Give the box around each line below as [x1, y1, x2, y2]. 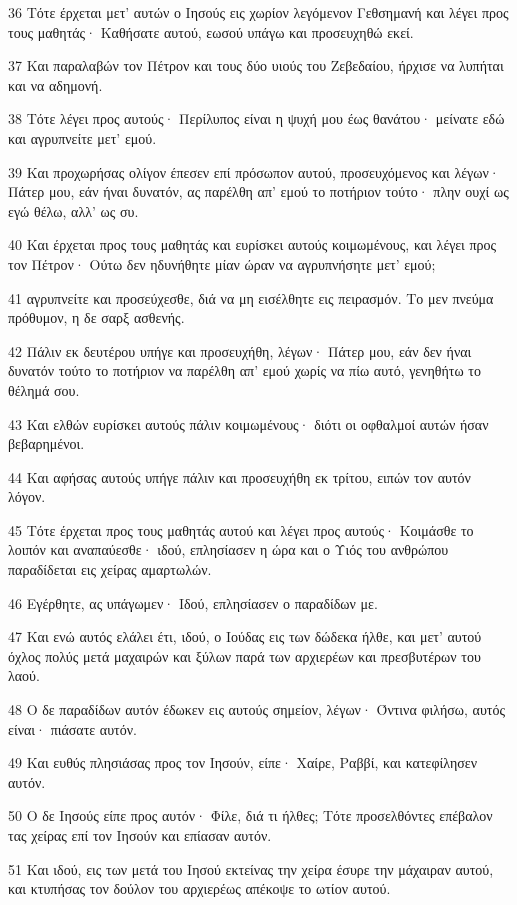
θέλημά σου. [8, 379, 80, 400]
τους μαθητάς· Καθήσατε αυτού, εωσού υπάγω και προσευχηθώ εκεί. [8, 21, 414, 42]
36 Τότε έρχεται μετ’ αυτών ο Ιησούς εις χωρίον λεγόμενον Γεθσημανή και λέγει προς [8, 2, 509, 22]
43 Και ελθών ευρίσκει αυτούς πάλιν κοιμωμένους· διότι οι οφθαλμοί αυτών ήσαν [8, 413, 489, 434]
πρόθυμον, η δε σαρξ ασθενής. [8, 307, 185, 328]
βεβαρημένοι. [8, 433, 85, 454]
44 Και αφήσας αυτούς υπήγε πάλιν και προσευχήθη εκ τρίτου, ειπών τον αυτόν [8, 466, 471, 487]
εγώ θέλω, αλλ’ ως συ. [8, 200, 139, 221]
